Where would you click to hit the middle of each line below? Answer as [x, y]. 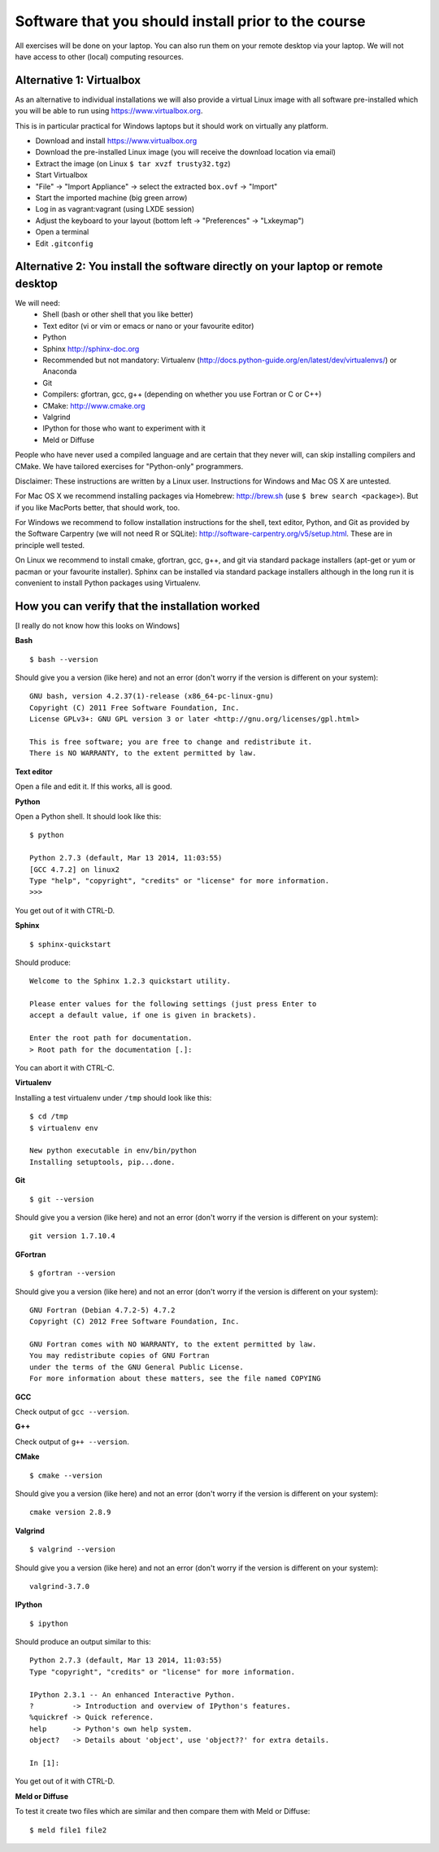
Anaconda [60, 371]
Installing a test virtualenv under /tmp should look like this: [113, 1097]
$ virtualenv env [64, 1128]
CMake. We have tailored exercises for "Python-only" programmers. [129, 466]
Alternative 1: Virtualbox [78, 80]
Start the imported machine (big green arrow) [111, 197]
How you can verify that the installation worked [137, 606]
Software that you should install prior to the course [190, 21]
